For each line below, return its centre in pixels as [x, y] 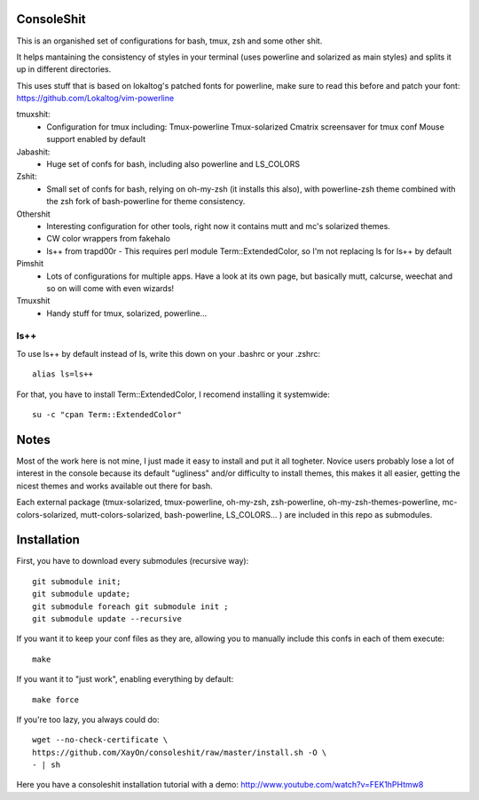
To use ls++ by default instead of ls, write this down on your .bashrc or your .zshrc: [169, 353]
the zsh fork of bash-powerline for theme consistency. [146, 202]
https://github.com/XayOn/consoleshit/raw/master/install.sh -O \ [180, 752]
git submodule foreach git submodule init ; [131, 606]
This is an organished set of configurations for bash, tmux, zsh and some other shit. [169, 41]
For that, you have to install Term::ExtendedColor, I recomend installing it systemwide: [173, 394]
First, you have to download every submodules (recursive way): [133, 561]
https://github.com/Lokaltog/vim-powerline [95, 99]
